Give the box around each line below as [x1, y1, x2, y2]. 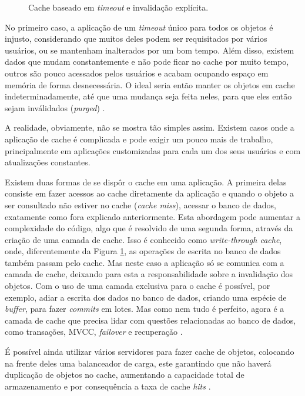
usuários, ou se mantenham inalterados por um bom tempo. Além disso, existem [5, 44, 294, 56]
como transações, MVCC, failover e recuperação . [5, 325, 183, 338]
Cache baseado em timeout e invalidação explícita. [28, 1, 209, 13]
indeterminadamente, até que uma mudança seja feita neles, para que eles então [5, 90, 292, 102]
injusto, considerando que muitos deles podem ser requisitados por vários [5, 32, 267, 45]
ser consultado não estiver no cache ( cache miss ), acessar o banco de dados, [5, 198, 276, 211]
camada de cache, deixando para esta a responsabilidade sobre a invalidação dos [5, 268, 293, 280]
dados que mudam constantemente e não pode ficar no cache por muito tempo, [5, 55, 289, 68]
